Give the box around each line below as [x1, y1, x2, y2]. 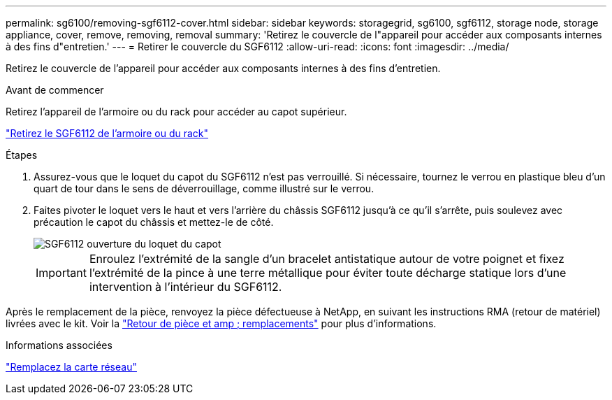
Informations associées [6, 339, 112, 351]
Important [36, 266, 87, 280]
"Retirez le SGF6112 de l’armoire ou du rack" [6, 127, 209, 139]
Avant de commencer [6, 84, 104, 96]
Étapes [6, 149, 38, 161]
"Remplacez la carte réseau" [6, 361, 137, 373]
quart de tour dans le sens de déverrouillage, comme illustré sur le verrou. [34, 183, 374, 194]
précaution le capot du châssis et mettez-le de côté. [34, 216, 274, 228]
